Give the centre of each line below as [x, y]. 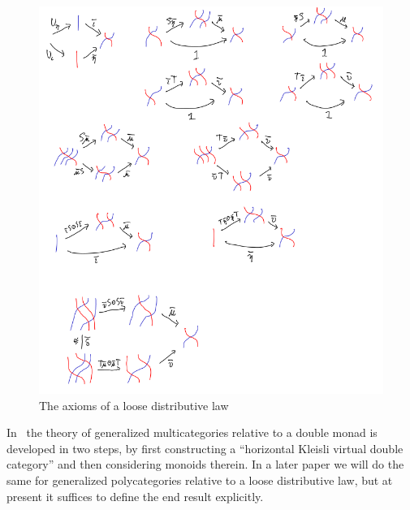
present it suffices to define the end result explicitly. [135, 496]
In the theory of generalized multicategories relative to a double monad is [192, 432]
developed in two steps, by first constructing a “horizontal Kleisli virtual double [205, 448]
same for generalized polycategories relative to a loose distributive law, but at [200, 480]
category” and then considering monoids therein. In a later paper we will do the [205, 464]
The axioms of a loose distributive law [134, 405]
